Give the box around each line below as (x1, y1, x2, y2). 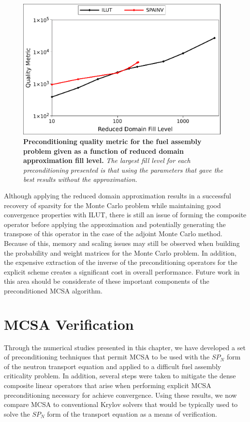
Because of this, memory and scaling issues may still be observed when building (4, 238, 240, 248)
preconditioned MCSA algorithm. (4, 285, 103, 295)
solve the (4, 408, 30, 419)
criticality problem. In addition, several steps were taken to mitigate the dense (4, 371, 236, 381)
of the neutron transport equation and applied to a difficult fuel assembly (4, 361, 221, 371)
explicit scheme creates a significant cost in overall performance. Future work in (4, 266, 240, 276)
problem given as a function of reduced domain (23, 146, 184, 156)
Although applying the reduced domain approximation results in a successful (4, 191, 231, 200)
